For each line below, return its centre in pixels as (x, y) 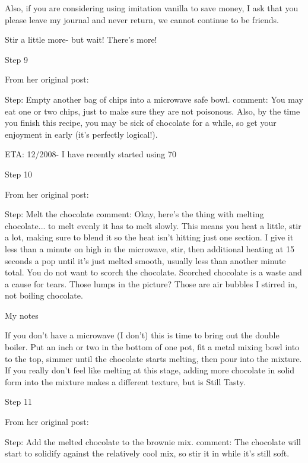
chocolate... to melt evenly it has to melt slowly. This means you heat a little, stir (153, 225)
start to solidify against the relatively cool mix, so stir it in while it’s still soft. (147, 453)
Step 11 (18, 402)
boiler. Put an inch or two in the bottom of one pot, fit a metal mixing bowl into (152, 347)
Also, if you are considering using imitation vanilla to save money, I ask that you (152, 8)
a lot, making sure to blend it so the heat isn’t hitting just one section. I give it (149, 237)
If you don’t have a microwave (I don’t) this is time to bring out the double (142, 335)
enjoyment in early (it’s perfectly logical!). (81, 134)
